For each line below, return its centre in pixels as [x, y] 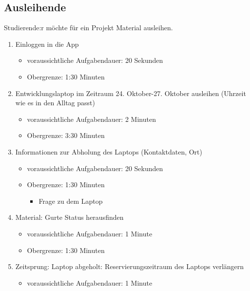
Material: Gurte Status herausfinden [69, 217]
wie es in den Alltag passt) [55, 103]
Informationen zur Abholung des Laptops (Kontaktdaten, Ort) [109, 151]
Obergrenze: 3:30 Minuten [66, 135]
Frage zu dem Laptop [71, 201]
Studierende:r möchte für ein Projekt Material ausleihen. [88, 28]
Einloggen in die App [47, 44]
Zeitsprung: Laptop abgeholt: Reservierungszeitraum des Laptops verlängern [130, 266]
